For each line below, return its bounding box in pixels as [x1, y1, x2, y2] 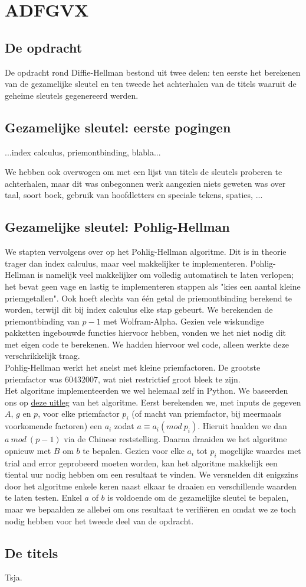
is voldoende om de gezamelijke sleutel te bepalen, [107, 491, 289, 504]
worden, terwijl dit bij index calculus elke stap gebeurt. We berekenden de [5, 303, 273, 316]
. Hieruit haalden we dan [198, 420, 287, 432]
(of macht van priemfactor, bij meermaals [131, 407, 281, 420]
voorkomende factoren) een [5, 420, 102, 432]
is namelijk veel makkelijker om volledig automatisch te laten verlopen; [37, 268, 294, 281]
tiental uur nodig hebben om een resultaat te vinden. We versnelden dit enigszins [5, 468, 298, 481]
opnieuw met [5, 444, 51, 456]
